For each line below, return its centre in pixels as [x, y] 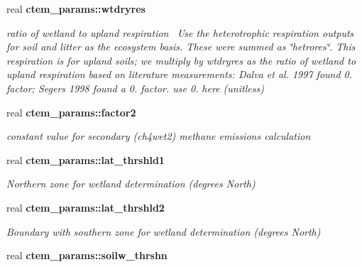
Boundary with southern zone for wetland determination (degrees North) [164, 231]
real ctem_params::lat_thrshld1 [86, 159]
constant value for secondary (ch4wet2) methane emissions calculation [159, 136]
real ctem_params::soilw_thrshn [87, 255]
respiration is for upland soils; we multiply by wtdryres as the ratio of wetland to [181, 60]
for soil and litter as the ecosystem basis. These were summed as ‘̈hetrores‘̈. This [181, 47]
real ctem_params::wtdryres [76, 9]
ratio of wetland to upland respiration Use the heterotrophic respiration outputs [180, 32]
